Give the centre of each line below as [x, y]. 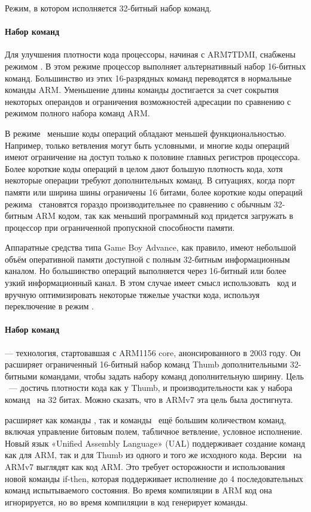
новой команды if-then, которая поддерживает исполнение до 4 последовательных [154, 478]
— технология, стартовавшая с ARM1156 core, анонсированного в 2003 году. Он [153, 352]
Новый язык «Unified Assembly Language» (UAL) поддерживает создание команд [155, 443]
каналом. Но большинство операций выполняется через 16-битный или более [146, 271]
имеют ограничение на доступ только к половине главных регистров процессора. [153, 157]
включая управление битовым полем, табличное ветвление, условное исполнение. [154, 431]
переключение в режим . [49, 306]
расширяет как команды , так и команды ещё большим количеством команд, [146, 419]
